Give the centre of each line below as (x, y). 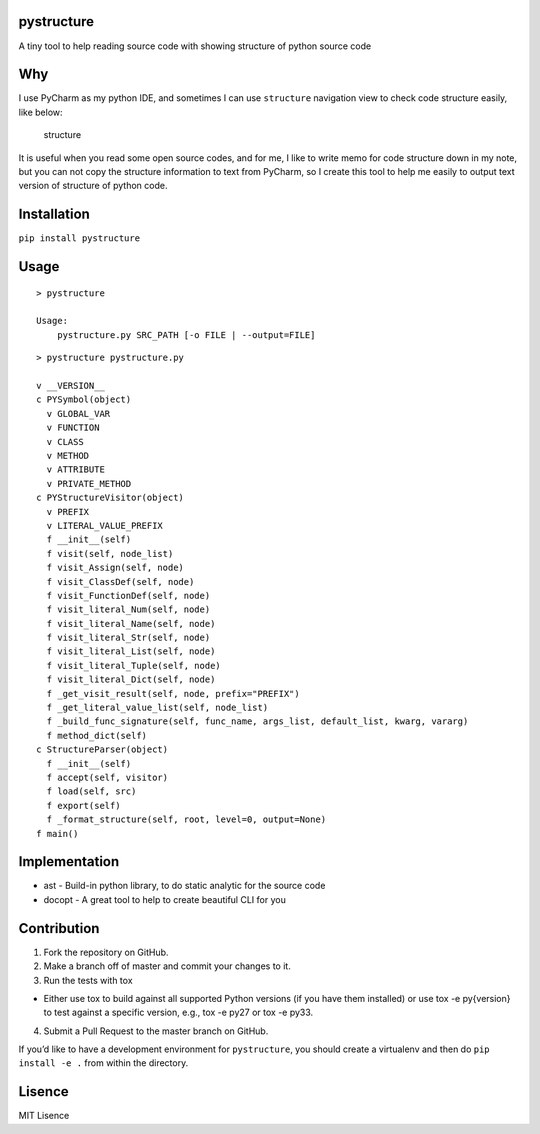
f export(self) (83, 805)
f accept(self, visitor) (107, 777)
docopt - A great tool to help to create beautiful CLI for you (165, 899)
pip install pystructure (79, 238)
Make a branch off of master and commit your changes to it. (167, 966)
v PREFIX (68, 511)
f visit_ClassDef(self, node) (120, 581)
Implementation (69, 861)
